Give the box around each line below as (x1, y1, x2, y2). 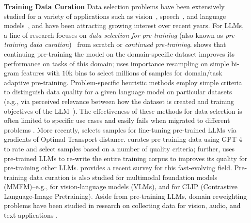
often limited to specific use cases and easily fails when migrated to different (4, 115, 230, 125)
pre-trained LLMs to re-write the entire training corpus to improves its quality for (4, 153, 248, 163)
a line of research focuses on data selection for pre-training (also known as (4, 30, 223, 40)
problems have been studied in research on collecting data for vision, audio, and (4, 200, 241, 210)
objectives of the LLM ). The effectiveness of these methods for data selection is (4, 105, 242, 116)
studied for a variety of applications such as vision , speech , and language (4, 11, 226, 21)
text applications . (4, 210, 58, 220)
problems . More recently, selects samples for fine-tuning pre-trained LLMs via (4, 124, 236, 134)
